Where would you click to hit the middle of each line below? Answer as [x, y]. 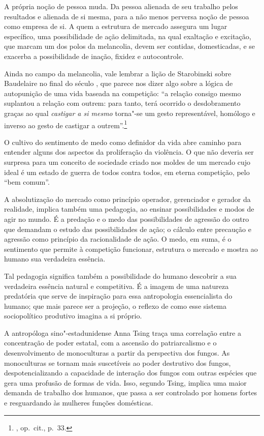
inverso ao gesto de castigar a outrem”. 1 [66, 124]
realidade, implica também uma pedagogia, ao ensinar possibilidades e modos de [129, 209]
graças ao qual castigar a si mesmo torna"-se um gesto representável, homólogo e [130, 113]
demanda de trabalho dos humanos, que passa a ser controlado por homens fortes [131, 393]
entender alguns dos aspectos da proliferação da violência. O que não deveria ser [129, 152]
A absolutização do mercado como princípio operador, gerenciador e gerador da [127, 199]
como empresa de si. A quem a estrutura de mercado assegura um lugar [116, 26]
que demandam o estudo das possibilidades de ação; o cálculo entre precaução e [128, 229]
